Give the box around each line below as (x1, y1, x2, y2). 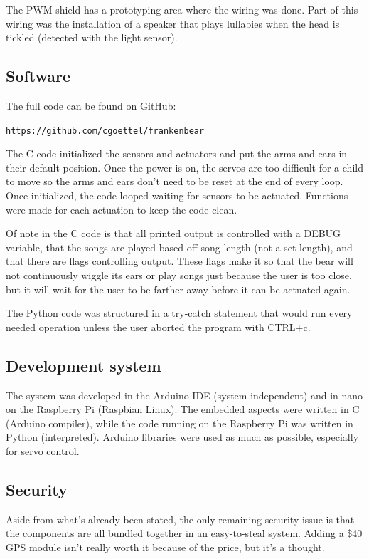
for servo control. (6, 443, 80, 458)
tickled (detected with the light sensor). (6, 30, 178, 45)
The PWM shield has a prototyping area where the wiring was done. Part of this (6, 2, 358, 16)
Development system (6, 354, 161, 376)
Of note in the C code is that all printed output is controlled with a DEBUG (6, 226, 341, 241)
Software (6, 65, 71, 87)
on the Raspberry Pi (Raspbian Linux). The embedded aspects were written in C (6, 402, 360, 417)
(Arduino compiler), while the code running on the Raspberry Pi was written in (6, 415, 353, 430)
